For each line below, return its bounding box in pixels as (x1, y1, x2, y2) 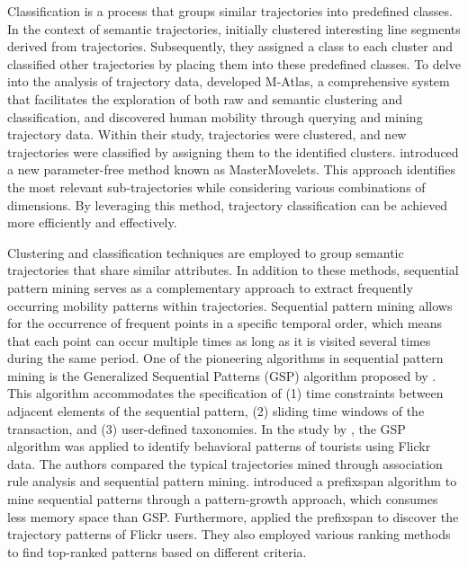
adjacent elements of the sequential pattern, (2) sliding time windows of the (7, 402, 425, 421)
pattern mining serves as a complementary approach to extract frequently (7, 278, 413, 297)
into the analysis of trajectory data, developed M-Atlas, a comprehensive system (7, 72, 450, 91)
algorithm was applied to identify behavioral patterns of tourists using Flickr (7, 437, 431, 456)
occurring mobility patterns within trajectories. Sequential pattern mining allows (7, 296, 453, 315)
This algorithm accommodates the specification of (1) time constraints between (7, 384, 444, 403)
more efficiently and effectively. (7, 213, 177, 232)
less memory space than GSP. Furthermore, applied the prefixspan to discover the (7, 507, 459, 526)
